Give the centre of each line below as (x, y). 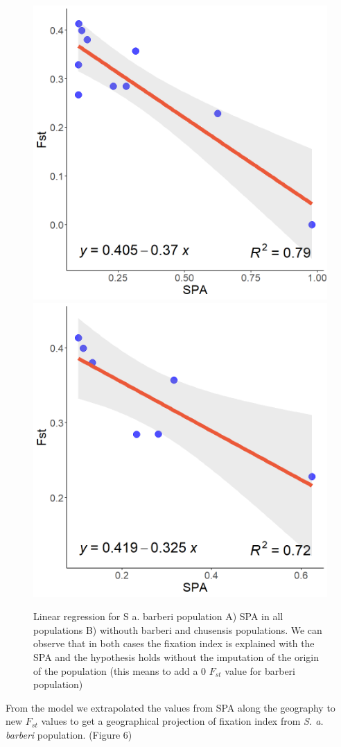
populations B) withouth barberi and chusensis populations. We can (178, 629)
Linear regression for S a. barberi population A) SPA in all (158, 616)
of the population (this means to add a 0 (120, 670)
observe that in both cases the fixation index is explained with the (174, 643)
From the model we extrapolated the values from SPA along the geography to (170, 707)
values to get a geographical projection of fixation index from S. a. (182, 721)
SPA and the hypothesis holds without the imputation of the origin (176, 656)
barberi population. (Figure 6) (69, 734)
